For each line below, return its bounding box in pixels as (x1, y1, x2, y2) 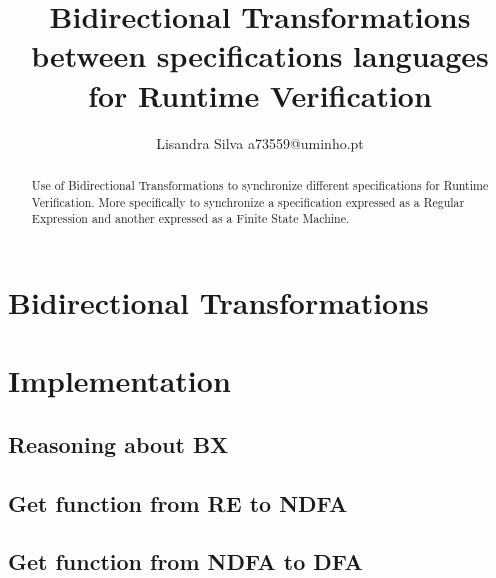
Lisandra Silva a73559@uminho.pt (156, 132, 364, 153)
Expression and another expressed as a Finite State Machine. (31, 210, 350, 227)
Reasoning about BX (8, 428, 229, 459)
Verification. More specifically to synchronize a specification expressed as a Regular (31, 193, 465, 210)
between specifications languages (31, 35, 489, 76)
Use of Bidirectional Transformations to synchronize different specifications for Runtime (31, 176, 489, 193)
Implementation (8, 360, 231, 401)
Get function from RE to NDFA (8, 487, 348, 518)
